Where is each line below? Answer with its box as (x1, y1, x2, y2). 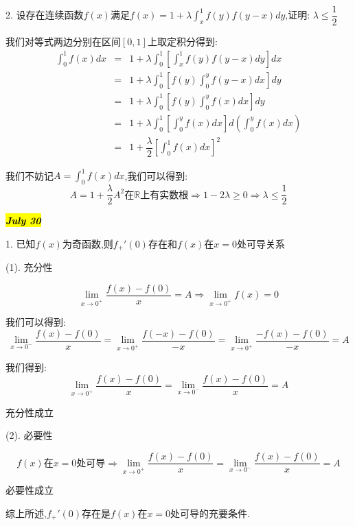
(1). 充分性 (5, 260, 53, 274)
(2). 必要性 (5, 428, 53, 442)
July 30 (5, 213, 41, 228)
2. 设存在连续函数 (5, 8, 84, 22)
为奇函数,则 (62, 236, 113, 250)
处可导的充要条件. (170, 505, 250, 520)
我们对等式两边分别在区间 (5, 34, 121, 49)
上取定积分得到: (147, 34, 218, 49)
